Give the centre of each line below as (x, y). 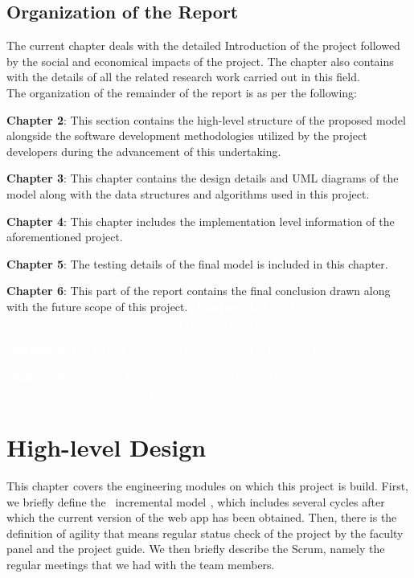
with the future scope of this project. (97, 306)
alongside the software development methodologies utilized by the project (187, 135)
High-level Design (107, 447)
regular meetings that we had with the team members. (141, 564)
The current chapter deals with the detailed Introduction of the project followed (203, 45)
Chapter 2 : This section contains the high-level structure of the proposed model (206, 119)
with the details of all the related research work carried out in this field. (183, 77)
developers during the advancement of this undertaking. (144, 151)
